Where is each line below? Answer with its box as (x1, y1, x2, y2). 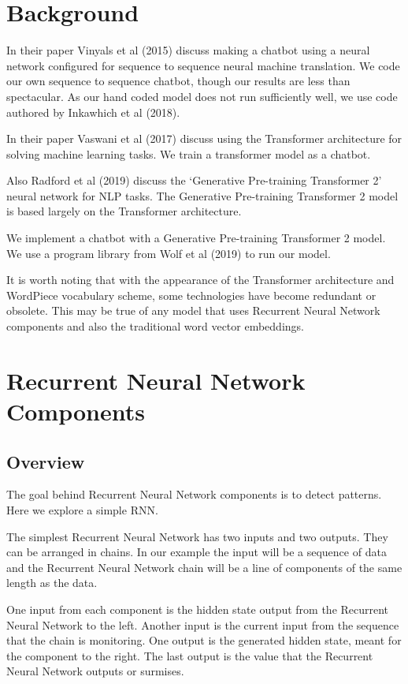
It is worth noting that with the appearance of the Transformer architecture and (6, 271, 395, 288)
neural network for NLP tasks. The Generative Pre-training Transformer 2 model (6, 187, 399, 204)
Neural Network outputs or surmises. (6, 663, 184, 679)
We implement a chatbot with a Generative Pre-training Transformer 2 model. (6, 230, 386, 246)
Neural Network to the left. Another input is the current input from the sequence (6, 616, 399, 633)
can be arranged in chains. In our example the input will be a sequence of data (6, 544, 387, 560)
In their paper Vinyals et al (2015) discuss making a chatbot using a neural (6, 42, 370, 58)
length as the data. (6, 574, 98, 591)
